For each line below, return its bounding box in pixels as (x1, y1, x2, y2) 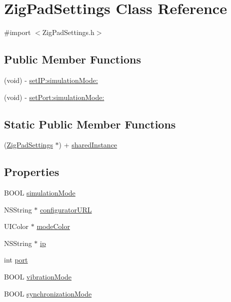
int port (4, 254, 28, 265)
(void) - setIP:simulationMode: (4, 74, 98, 85)
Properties (4, 164, 59, 179)
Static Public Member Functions (4, 116, 176, 131)
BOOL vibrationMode (4, 271, 72, 282)
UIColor (4, 221, 29, 231)
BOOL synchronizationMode (4, 288, 92, 298)
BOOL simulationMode (4, 187, 75, 198)
